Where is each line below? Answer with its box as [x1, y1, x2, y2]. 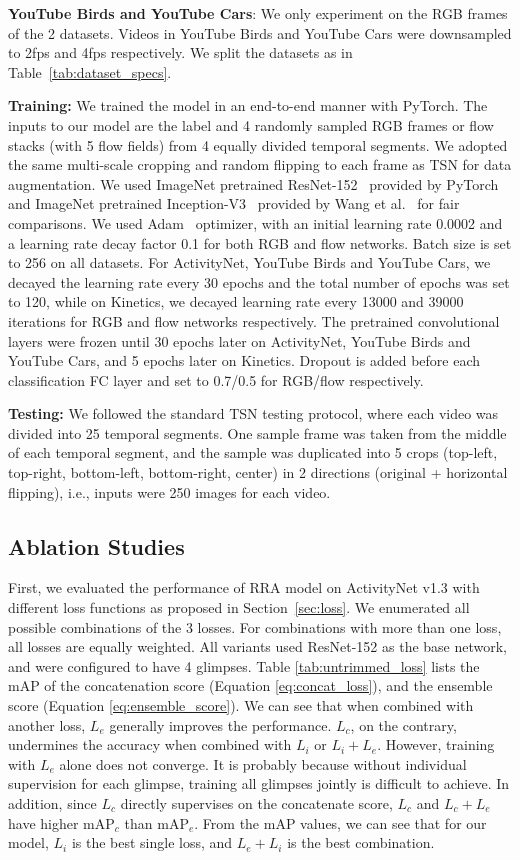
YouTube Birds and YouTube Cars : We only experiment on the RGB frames [8, 3, 508, 23]
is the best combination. [287, 832, 435, 853]
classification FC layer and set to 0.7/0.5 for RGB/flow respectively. [8, 369, 424, 390]
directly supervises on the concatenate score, [120, 792, 393, 813]
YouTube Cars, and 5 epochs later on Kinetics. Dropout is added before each [8, 350, 481, 371]
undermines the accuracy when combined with [8, 734, 292, 755]
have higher [8, 812, 79, 833]
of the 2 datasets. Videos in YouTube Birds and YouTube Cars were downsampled [8, 22, 512, 43]
